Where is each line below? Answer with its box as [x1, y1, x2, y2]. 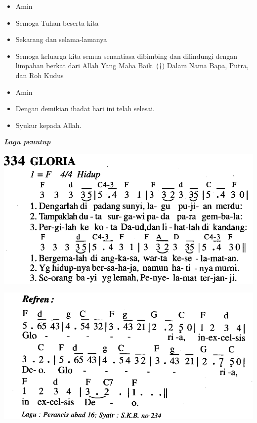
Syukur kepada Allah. [15, 120, 82, 130]
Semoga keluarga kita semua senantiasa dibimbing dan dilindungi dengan [15, 50, 238, 61]
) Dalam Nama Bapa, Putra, [162, 60, 249, 71]
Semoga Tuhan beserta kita [15, 17, 99, 28]
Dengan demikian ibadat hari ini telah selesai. [15, 103, 155, 114]
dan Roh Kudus [15, 70, 64, 80]
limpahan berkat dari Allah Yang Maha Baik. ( [15, 60, 159, 71]
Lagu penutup [4, 136, 51, 147]
